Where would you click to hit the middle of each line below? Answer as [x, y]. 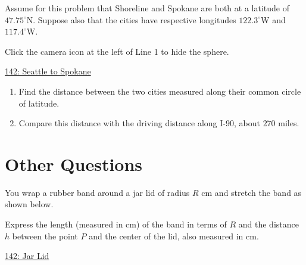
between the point [45, 236]
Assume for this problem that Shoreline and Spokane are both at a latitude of [147, 8]
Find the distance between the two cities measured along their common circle [160, 91]
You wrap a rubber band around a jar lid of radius [97, 192]
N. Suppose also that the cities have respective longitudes [131, 19]
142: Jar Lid [27, 256]
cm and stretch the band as [252, 192]
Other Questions [74, 163]
